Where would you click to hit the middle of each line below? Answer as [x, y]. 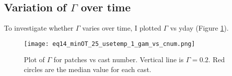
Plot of [34, 59]
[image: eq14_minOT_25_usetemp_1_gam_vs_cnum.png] [110, 44]
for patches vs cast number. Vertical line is [118, 59]
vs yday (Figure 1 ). [199, 28]
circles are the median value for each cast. [88, 69]
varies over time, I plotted [122, 28]
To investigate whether [39, 28]
